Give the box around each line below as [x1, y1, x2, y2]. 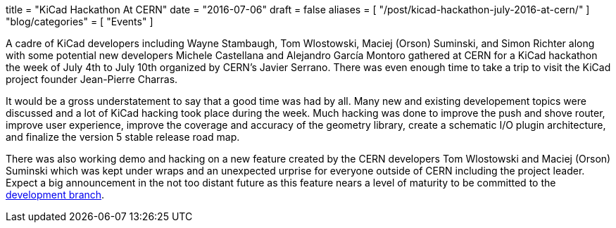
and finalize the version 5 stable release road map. [6, 131, 240, 143]
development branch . [6, 189, 105, 201]
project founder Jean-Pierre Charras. [6, 73, 178, 85]
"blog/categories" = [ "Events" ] [6, 15, 153, 27]
